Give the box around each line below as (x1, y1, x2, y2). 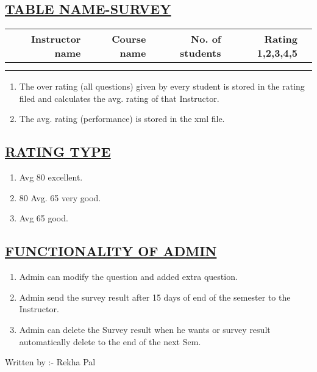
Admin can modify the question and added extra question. (19, 270, 238, 283)
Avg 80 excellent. (19, 171, 83, 184)
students (180, 46, 221, 60)
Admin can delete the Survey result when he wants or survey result (19, 323, 271, 335)
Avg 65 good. (19, 212, 68, 224)
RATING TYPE (5, 142, 111, 161)
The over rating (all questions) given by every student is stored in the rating (19, 80, 305, 93)
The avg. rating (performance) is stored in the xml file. (19, 112, 225, 125)
